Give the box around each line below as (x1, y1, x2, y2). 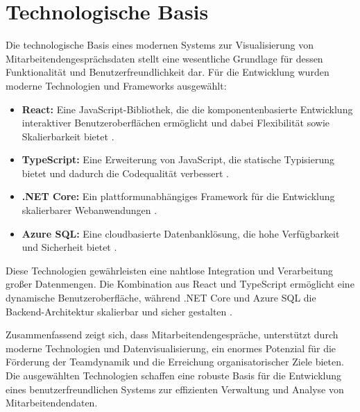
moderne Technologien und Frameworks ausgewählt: (6, 78, 227, 92)
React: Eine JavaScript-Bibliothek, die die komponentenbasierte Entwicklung (22, 101, 353, 116)
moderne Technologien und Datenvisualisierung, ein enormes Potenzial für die (6, 340, 336, 355)
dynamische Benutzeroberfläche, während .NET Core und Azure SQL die (6, 290, 316, 305)
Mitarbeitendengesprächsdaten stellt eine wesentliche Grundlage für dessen (6, 51, 323, 65)
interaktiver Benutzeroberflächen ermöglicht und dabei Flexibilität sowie (22, 115, 330, 130)
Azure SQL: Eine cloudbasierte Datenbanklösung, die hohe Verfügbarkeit (22, 226, 340, 240)
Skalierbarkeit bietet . (22, 129, 114, 143)
